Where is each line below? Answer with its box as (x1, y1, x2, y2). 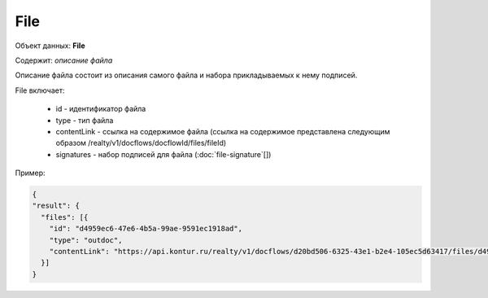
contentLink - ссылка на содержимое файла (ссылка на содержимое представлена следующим (55, 126, 390, 136)
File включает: (15, 85, 65, 95)
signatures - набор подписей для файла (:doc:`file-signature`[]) (55, 149, 272, 159)
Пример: (15, 168, 46, 178)
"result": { (32, 201, 81, 211)
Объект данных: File (15, 41, 85, 50)
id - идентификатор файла (55, 104, 146, 114)
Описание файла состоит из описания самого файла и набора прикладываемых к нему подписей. (15, 70, 358, 81)
